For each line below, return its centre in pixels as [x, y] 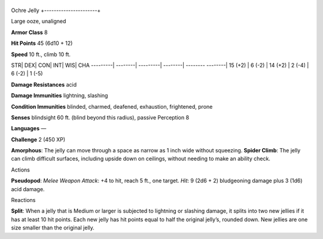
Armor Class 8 [29, 32]
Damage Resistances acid [44, 84]
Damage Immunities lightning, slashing [60, 96]
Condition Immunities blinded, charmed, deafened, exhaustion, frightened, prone [112, 106]
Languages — [29, 128]
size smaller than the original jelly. [53, 228]
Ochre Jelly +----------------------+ [56, 10]
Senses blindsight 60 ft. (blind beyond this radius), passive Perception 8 [100, 117]
